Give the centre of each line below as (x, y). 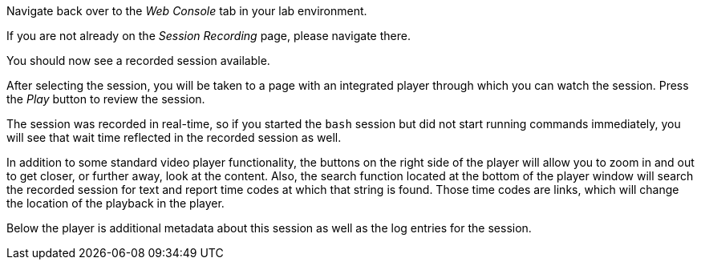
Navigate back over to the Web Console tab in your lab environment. (187, 11)
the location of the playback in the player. (115, 203)
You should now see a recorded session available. (138, 60)
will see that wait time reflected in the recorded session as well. (174, 137)
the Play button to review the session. (106, 99)
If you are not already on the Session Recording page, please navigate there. (209, 36)
